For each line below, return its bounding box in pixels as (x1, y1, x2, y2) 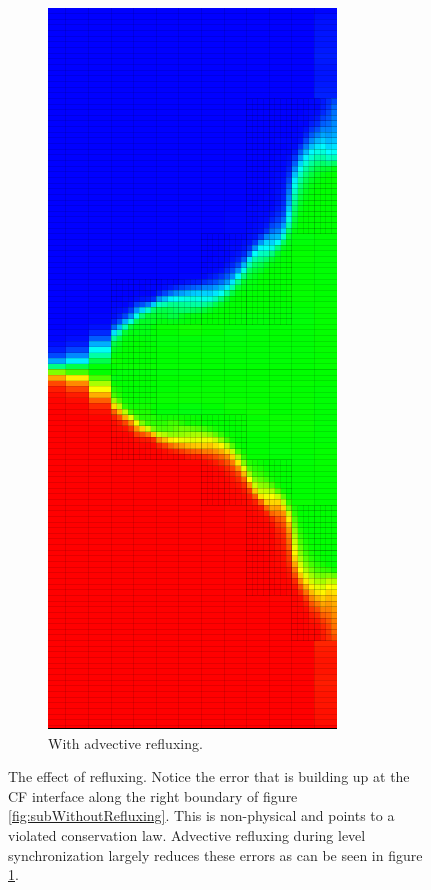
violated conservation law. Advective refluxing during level (8, 824, 366, 845)
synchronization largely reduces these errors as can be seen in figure (8, 844, 423, 865)
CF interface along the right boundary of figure (8, 785, 298, 806)
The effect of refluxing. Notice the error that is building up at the (8, 766, 410, 787)
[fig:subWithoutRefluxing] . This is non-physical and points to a (8, 805, 395, 826)
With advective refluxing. (48, 732, 203, 753)
